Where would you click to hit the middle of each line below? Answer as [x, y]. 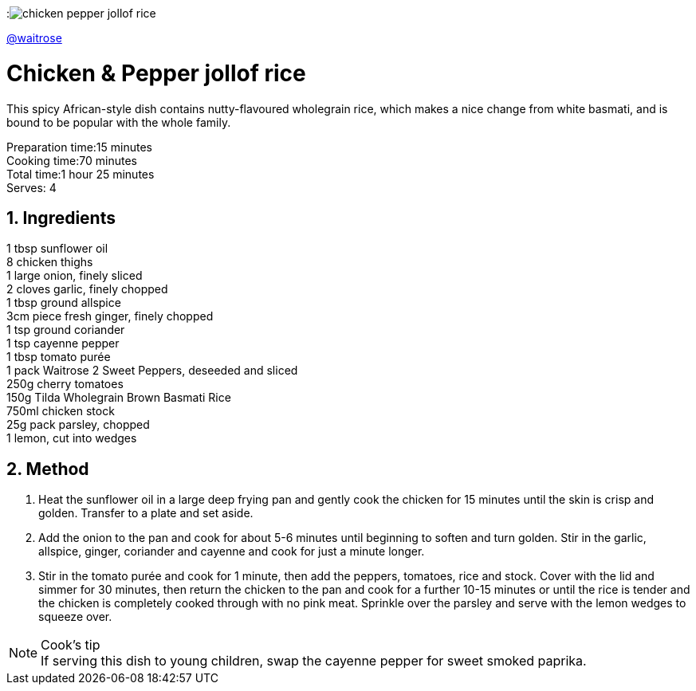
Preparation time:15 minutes [79, 147]
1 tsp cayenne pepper [63, 344]
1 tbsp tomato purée [59, 357]
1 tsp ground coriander [66, 330]
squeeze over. [75, 617]
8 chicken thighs [50, 262]
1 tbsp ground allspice [64, 303]
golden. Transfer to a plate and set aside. [146, 513]
